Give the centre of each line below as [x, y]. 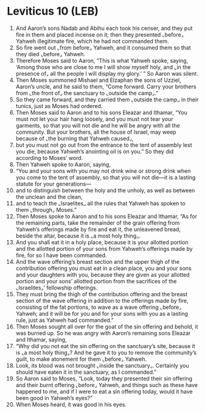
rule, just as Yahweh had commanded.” [65, 320]
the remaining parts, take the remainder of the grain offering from [98, 223]
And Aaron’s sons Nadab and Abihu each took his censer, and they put [104, 28]
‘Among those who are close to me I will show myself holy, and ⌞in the [103, 67]
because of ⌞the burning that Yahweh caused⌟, [75, 138]
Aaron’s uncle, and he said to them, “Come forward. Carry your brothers [106, 86]
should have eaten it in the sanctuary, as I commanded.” [86, 372]
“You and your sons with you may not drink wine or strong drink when [103, 171]
